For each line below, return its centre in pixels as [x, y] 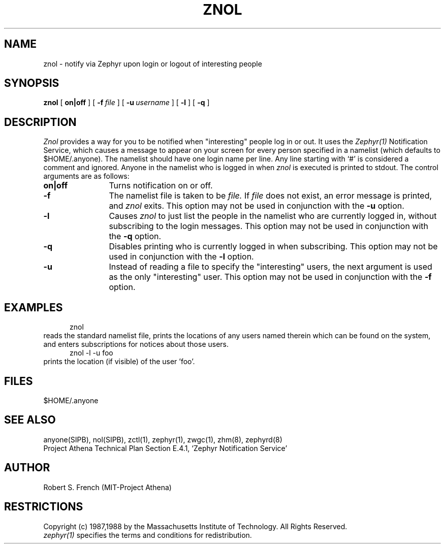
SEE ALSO [30, 420]
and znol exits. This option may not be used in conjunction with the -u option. [257, 206]
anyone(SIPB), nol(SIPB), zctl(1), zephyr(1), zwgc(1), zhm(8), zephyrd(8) [163, 439]
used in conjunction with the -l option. [181, 257]
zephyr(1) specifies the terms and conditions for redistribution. [148, 535]
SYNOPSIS [32, 83]
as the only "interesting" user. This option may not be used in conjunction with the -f [270, 277]
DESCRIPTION [40, 122]
